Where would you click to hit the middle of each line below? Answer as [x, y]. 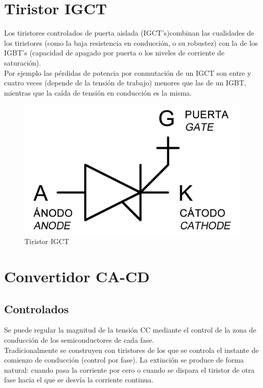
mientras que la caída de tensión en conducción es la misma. [98, 92]
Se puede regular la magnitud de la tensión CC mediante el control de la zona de [130, 330]
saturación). [23, 62]
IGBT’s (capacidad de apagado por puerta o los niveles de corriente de [114, 53]
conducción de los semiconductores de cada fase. [79, 340]
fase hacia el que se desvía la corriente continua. [79, 380]
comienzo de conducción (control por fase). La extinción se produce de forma [124, 360]
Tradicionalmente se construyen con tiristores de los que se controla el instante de [131, 350]
